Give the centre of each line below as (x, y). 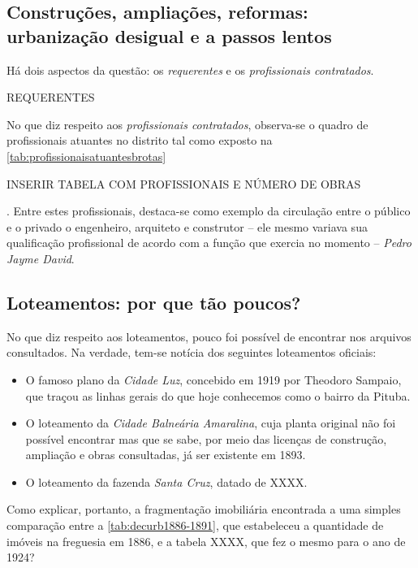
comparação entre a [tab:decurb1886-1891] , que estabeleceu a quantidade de (195, 525)
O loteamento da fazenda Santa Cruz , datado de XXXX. (166, 481)
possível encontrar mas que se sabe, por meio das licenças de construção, (206, 438)
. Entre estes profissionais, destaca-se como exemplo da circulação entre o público (209, 211)
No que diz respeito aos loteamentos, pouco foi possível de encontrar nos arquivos (209, 336)
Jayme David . (41, 258)
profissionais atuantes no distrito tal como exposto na (140, 140)
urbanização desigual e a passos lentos (169, 35)
